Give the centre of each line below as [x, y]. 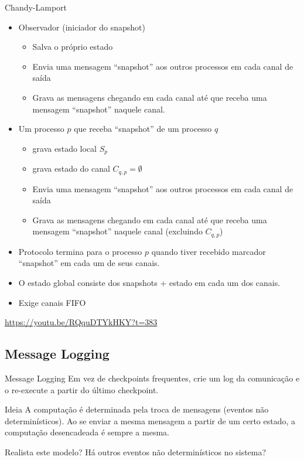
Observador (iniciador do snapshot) [82, 27]
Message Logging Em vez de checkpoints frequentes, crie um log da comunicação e [152, 378]
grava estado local [64, 148]
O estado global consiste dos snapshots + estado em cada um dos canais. [149, 283]
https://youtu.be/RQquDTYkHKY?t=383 [81, 322]
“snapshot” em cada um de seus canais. [89, 263]
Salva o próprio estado [73, 47]
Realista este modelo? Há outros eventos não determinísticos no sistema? [136, 452]
